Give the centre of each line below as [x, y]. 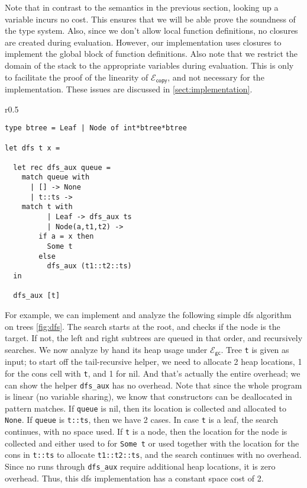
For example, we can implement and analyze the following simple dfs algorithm [148, 315]
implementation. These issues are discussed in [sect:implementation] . [129, 89]
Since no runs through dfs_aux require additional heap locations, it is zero [140, 466]
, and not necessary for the [216, 77]
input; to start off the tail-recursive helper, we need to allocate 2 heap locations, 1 [153, 362]
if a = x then [66, 237]
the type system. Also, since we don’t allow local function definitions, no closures [151, 30]
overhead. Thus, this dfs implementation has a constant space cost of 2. [134, 478]
